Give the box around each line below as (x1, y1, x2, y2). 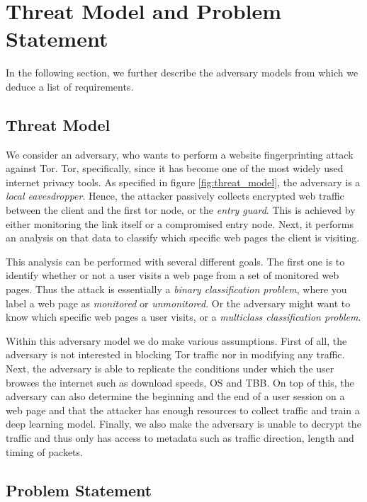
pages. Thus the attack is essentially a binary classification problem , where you (6, 282, 347, 297)
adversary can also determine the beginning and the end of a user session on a (6, 389, 345, 404)
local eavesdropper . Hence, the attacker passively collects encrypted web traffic (6, 188, 344, 203)
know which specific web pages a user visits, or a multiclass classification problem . (6, 309, 361, 324)
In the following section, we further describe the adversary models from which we (6, 65, 358, 80)
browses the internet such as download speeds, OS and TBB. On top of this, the (6, 375, 354, 389)
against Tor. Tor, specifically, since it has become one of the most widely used (6, 161, 344, 176)
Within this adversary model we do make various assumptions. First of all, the (6, 333, 347, 348)
